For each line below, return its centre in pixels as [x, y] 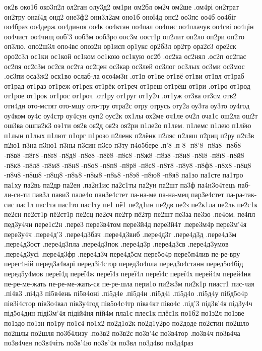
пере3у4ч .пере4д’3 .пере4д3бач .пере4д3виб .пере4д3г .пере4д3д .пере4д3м [120, 234]
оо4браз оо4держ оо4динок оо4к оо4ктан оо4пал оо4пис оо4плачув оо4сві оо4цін [129, 26]
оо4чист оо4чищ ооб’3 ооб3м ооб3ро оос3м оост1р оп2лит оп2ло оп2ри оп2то [124, 36]
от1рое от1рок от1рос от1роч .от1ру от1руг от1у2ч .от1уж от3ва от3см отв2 [120, 96]
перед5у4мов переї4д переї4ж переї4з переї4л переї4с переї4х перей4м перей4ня [127, 274]
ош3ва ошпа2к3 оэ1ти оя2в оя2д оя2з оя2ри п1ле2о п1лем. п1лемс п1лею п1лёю [128, 125]
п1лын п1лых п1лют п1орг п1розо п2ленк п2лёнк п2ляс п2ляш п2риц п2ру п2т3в [129, 135]
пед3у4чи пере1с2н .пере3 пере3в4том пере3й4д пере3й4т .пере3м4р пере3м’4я [125, 224]
